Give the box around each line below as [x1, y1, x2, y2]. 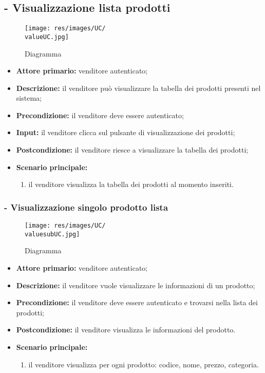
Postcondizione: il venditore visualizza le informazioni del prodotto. [16, 324, 236, 335]
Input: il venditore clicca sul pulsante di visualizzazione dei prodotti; [16, 127, 235, 138]
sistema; [16, 92, 42, 103]
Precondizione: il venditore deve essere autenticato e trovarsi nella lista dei [16, 297, 258, 308]
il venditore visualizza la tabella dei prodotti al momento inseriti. [28, 179, 234, 190]
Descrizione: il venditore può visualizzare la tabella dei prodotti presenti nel [16, 82, 261, 93]
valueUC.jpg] [25, 33, 69, 41]
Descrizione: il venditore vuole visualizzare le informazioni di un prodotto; [16, 279, 255, 290]
